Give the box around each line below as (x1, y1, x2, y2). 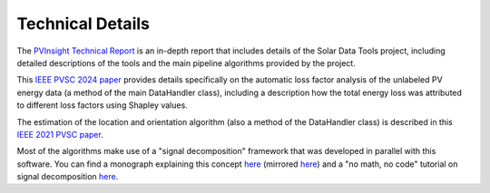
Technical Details (16, 14, 150, 34)
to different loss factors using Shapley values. (16, 100, 188, 111)
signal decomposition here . (16, 171, 119, 182)
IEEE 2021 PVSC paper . (16, 129, 103, 140)
